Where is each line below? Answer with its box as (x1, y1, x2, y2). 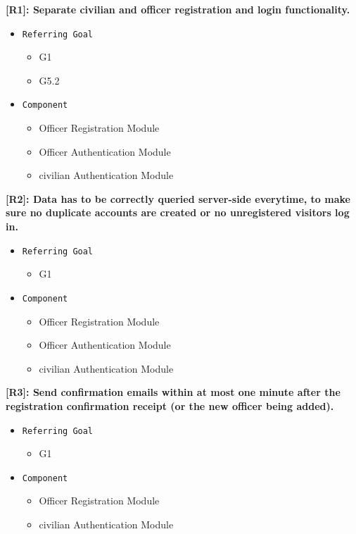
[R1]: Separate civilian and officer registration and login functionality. (6, 2, 350, 16)
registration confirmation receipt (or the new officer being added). (6, 398, 334, 413)
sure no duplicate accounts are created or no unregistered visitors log (6, 205, 350, 220)
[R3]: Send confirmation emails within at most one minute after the (6, 385, 341, 399)
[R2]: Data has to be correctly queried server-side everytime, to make (6, 191, 350, 206)
